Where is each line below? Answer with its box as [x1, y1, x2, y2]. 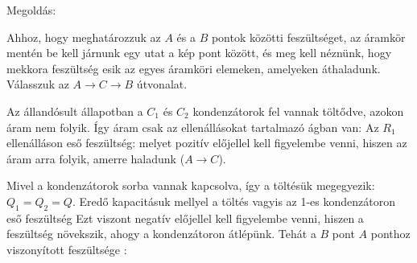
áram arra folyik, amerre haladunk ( [6, 150, 185, 166]
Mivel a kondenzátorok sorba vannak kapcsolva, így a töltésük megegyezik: [6, 177, 375, 194]
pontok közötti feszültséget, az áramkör [211, 28, 406, 45]
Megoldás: [6, 2, 56, 18]
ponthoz [370, 225, 411, 242]
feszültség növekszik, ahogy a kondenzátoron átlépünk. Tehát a [6, 225, 316, 242]
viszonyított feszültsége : [6, 240, 127, 257]
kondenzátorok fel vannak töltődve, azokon [192, 102, 404, 119]
